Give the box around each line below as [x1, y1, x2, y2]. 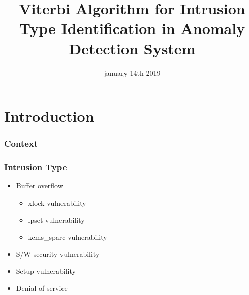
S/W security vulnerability [16, 248, 100, 259]
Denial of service [16, 282, 68, 293]
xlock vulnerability [28, 197, 86, 208]
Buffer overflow [16, 180, 63, 191]
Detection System [69, 38, 196, 58]
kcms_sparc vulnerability [28, 232, 107, 242]
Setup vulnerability [16, 266, 76, 276]
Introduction [4, 106, 95, 126]
